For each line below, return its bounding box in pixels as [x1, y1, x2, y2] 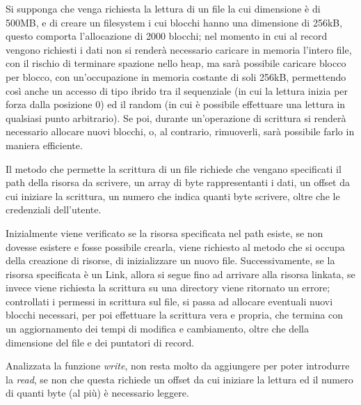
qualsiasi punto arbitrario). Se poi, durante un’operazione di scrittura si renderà [6, 110, 346, 125]
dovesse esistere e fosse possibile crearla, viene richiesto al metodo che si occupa [6, 239, 345, 254]
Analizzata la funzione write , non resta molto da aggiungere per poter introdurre [6, 358, 350, 373]
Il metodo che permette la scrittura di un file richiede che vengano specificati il [6, 161, 342, 176]
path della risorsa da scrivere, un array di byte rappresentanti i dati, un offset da [6, 175, 350, 190]
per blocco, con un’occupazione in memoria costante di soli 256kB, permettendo [6, 69, 346, 84]
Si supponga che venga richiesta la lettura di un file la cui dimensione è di [6, 1, 321, 15]
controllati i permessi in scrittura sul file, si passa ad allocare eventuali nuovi [6, 293, 333, 308]
